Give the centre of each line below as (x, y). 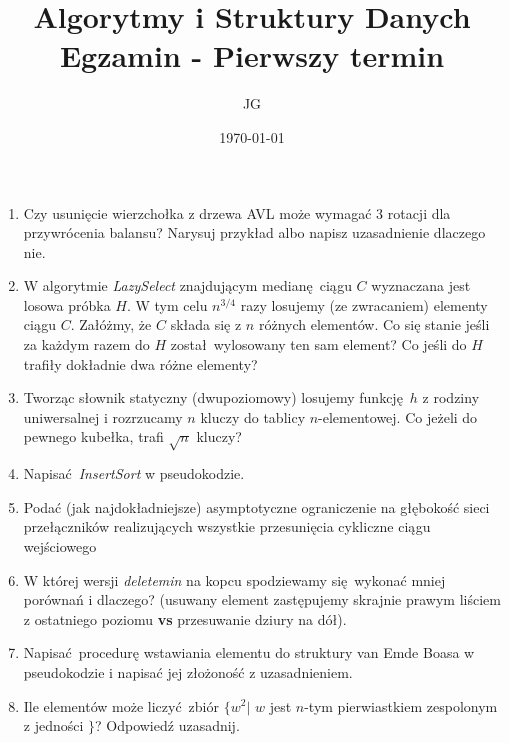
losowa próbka (67, 304)
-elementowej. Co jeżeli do (398, 416)
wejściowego (60, 545)
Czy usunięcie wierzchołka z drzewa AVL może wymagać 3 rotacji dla (237, 212)
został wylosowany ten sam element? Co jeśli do (318, 344)
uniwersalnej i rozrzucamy (103, 416)
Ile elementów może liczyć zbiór (121, 705)
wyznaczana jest (421, 285)
